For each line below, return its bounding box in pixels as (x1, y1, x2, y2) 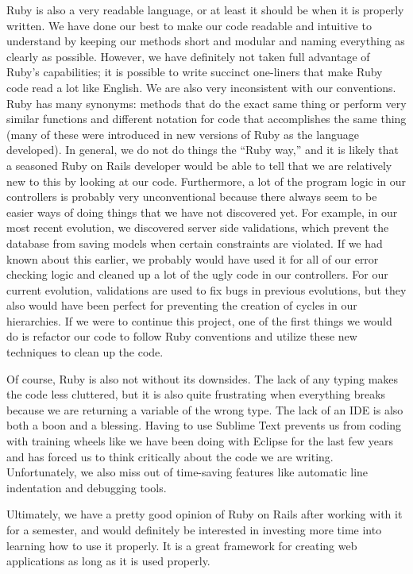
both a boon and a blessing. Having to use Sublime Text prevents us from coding (6, 417, 402, 433)
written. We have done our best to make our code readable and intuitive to (6, 17, 372, 33)
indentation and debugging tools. (6, 479, 167, 495)
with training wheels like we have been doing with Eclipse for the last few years (6, 433, 394, 449)
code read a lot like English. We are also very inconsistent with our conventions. (6, 79, 396, 95)
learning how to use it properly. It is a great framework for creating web (6, 537, 357, 553)
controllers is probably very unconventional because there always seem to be (6, 188, 377, 205)
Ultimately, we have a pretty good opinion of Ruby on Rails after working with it (6, 506, 403, 522)
